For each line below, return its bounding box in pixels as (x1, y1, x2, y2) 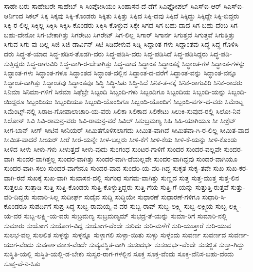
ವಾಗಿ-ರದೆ (4, 172, 25, 182)
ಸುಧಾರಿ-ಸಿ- (202, 191, 227, 201)
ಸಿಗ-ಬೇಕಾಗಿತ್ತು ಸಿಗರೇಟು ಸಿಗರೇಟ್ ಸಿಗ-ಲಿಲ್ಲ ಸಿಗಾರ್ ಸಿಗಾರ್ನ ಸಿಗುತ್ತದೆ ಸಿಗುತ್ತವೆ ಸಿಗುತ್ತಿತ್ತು (36, 29, 235, 39)
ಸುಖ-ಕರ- (226, 163, 248, 173)
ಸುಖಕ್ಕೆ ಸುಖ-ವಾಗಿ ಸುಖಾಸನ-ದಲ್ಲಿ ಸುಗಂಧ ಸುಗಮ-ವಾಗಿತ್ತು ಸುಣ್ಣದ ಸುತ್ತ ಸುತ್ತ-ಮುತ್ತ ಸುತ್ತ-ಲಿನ (27, 172, 239, 182)
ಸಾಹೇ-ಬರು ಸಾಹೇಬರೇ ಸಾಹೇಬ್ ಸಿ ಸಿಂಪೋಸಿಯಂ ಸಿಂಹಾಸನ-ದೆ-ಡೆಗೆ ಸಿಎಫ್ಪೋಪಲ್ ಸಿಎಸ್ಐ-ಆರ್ (4, 1, 221, 11)
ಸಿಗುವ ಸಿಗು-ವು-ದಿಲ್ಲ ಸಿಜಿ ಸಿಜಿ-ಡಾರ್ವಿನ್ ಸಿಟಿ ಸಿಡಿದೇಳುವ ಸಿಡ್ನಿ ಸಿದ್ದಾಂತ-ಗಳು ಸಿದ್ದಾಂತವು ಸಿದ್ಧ (4, 39, 210, 49)
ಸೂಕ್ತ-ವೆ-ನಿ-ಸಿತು (4, 258, 40, 269)
